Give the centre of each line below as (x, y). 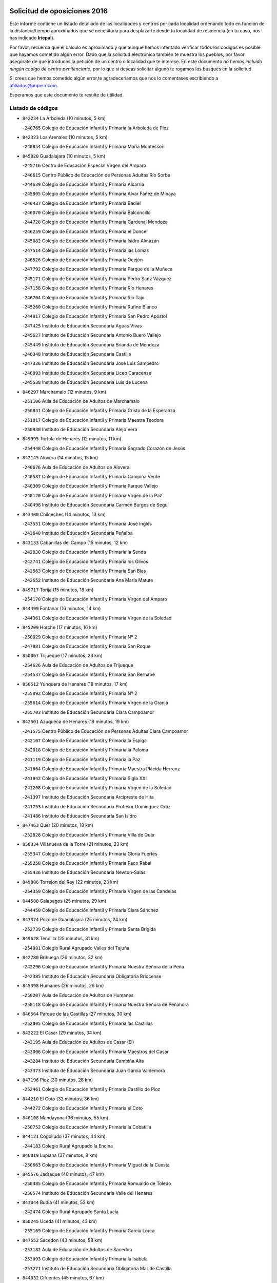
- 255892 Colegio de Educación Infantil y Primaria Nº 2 (80, 693)
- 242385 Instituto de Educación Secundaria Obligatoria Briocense (92, 976)
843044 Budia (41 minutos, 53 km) (58, 1202)
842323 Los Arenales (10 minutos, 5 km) (65, 137)
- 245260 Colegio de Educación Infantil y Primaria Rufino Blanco (90, 307)
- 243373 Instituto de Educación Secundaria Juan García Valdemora (94, 1071)
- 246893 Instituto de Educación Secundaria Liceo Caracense (87, 373)
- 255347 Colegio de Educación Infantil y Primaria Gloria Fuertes (90, 853)
